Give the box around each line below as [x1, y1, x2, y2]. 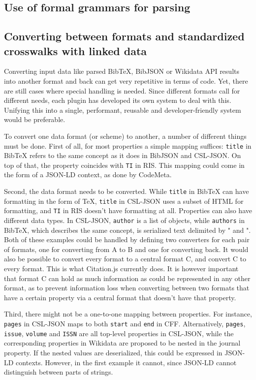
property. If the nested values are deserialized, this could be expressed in [4, 347, 223, 357]
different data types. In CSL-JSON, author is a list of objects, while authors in [4, 215, 245, 225]
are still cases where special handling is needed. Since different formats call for [4, 85, 240, 95]
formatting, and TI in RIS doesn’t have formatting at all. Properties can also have [4, 205, 252, 216]
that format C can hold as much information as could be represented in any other [4, 273, 251, 283]
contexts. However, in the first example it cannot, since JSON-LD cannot [16, 357, 237, 367]
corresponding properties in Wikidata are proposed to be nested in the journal [4, 338, 241, 348]
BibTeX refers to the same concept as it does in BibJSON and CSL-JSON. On [4, 150, 241, 160]
